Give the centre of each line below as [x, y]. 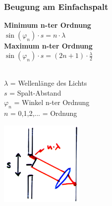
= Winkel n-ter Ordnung [52, 102]
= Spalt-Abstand [35, 92]
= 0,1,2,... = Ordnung [44, 113]
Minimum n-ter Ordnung [48, 25]
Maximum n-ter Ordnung [48, 45]
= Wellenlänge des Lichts [49, 83]
